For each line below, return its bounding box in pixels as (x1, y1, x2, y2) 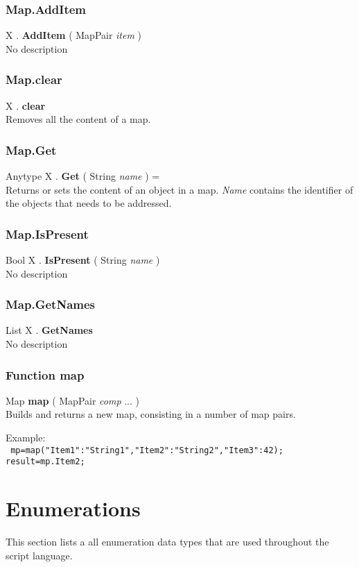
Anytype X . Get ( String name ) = (6, 169, 160, 183)
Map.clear (6, 71, 62, 88)
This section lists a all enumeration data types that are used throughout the (6, 534, 329, 549)
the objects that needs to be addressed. (6, 196, 172, 210)
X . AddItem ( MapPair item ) (6, 28, 142, 42)
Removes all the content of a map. (6, 112, 151, 126)
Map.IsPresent (6, 225, 89, 242)
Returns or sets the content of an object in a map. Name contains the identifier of (6, 182, 353, 196)
